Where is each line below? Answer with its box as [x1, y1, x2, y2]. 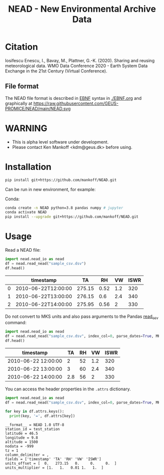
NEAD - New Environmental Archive [8, 3, 156, 15]
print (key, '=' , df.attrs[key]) [9, 413, 76, 418]
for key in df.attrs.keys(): [5, 409, 64, 414]
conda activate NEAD [5, 210, 47, 215]
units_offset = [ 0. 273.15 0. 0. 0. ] [5, 461, 117, 466]
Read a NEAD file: [5, 247, 41, 253]
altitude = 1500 [5, 439, 38, 444]
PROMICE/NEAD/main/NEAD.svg [5, 105, 71, 111]
